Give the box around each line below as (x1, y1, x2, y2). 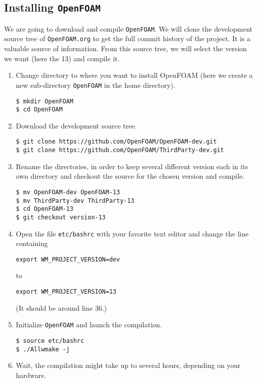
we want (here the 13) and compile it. (4, 53, 120, 63)
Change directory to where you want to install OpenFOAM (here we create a (16, 70, 253, 80)
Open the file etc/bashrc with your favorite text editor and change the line (16, 228, 248, 238)
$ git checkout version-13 (16, 213, 106, 221)
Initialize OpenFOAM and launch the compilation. (16, 319, 162, 330)
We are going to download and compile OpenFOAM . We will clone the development (4, 23, 252, 34)
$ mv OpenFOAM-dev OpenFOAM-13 (16, 188, 120, 196)
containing (16, 238, 48, 248)
